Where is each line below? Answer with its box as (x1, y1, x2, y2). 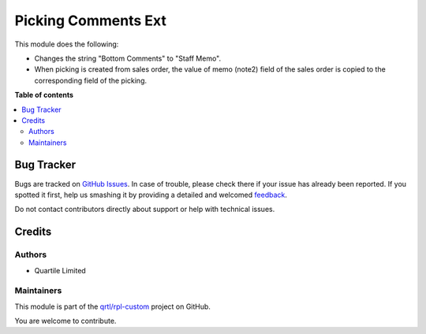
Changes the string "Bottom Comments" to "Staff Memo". (34, 54, 222, 63)
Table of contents (14, 91, 74, 100)
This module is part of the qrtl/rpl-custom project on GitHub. (14, 302, 211, 311)
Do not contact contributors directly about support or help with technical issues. (14, 205, 275, 214)
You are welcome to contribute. (14, 316, 117, 326)
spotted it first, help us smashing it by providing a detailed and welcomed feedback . (14, 190, 288, 199)
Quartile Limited (34, 265, 86, 275)
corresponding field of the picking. (34, 76, 148, 85)
